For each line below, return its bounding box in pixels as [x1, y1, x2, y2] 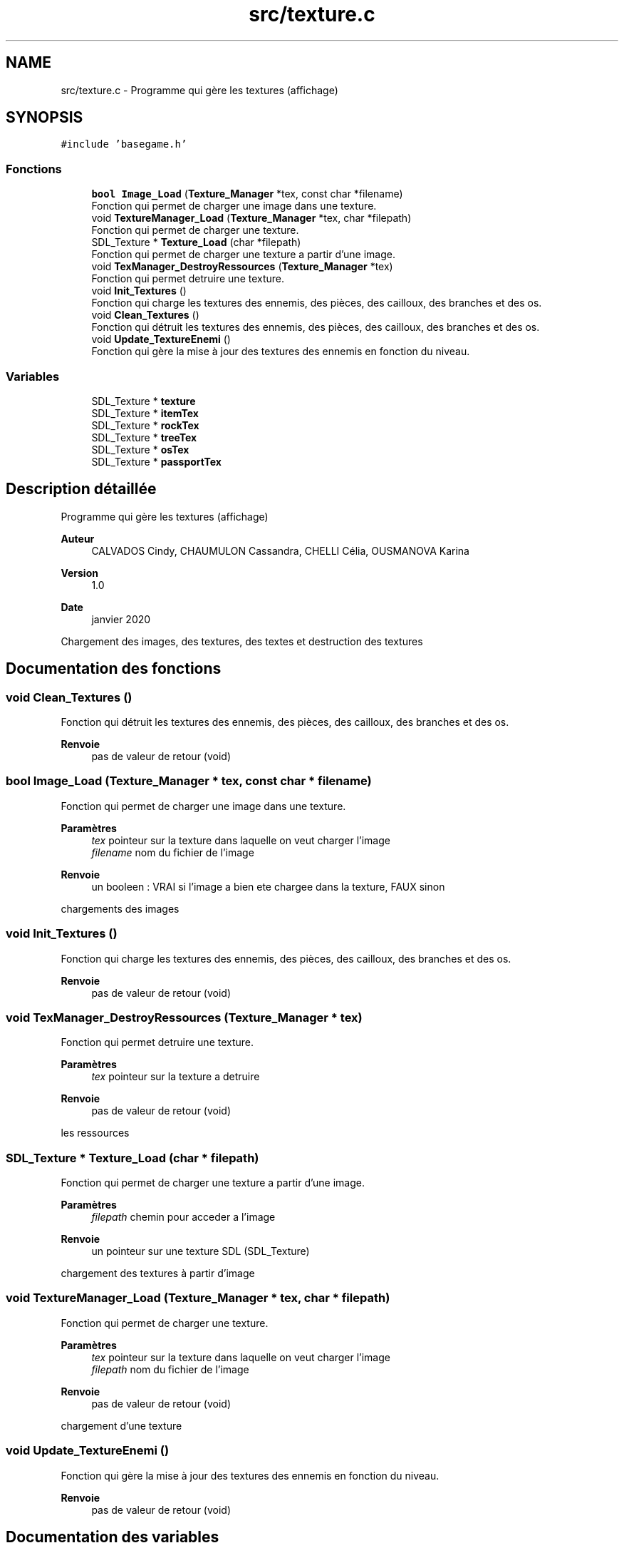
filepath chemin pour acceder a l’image [91, 1211, 276, 1223]
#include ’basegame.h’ [61, 138, 187, 150]
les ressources [61, 1127, 130, 1139]
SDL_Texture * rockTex [91, 419, 199, 431]
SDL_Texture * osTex [91, 443, 189, 456]
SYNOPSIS [6, 108, 83, 127]
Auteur [61, 532, 95, 545]
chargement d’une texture [61, 1419, 182, 1432]
